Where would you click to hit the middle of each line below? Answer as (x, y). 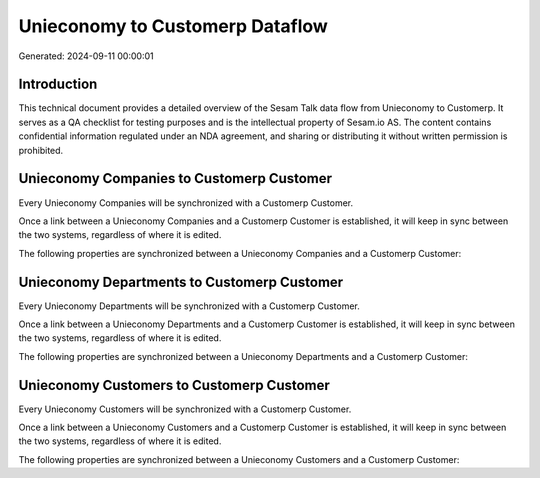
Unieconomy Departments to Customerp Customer (181, 281)
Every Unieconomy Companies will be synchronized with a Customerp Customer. (186, 202)
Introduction (58, 84)
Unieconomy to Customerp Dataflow (173, 26)
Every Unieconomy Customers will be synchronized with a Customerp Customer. (185, 409)
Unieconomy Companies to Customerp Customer (175, 178)
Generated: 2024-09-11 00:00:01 (86, 56)
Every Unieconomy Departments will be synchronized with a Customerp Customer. (189, 306)
